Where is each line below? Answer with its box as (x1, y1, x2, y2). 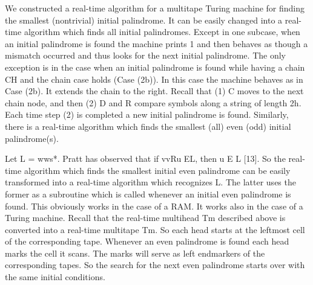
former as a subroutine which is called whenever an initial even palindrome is (5, 187, 291, 200)
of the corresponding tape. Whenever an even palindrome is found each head (5, 235, 289, 248)
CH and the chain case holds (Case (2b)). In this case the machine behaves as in (5, 72, 303, 85)
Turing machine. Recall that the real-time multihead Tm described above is (5, 211, 286, 224)
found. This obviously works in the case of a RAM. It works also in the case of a (5, 199, 303, 212)
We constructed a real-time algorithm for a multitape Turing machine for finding (5, 2, 305, 14)
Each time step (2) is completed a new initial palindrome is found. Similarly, (5, 108, 289, 121)
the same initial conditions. (5, 271, 105, 283)
